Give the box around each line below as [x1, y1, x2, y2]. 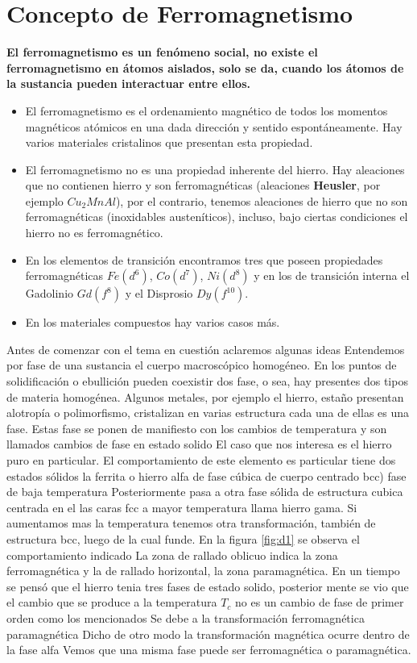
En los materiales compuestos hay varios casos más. [25, 314, 280, 331]
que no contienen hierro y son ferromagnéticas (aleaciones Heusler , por [25, 177, 381, 194]
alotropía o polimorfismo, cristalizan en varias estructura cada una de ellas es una [6, 404, 410, 421]
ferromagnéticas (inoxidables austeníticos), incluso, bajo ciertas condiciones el [25, 208, 408, 225]
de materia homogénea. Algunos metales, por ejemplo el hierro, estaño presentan [6, 388, 404, 405]
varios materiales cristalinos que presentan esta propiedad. [25, 134, 313, 151]
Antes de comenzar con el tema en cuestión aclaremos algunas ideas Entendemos [6, 340, 405, 357]
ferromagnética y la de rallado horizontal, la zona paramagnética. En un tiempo [6, 562, 400, 579]
